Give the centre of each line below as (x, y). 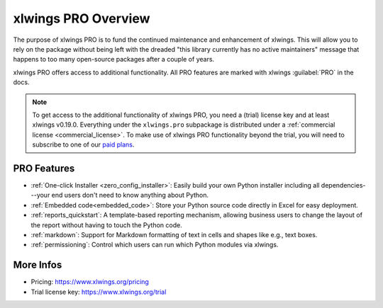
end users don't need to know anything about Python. (130, 195)
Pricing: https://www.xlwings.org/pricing (90, 282)
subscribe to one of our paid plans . (83, 144)
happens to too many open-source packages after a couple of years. (114, 59)
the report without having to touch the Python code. (106, 225)
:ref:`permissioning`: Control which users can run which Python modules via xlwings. (155, 245)
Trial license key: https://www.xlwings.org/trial (99, 292)
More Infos (38, 265)
